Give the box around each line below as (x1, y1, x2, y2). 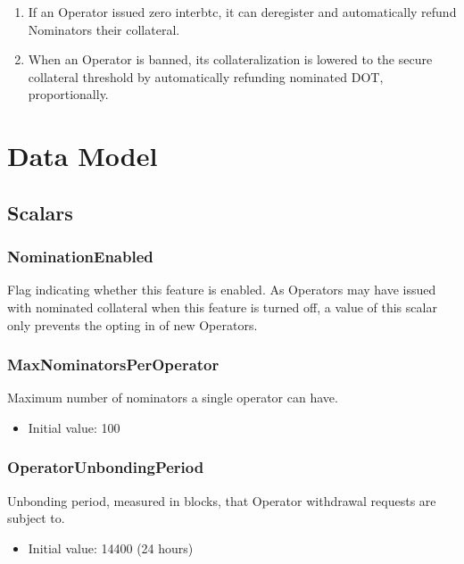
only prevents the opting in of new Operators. (7, 315, 258, 334)
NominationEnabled (7, 245, 153, 268)
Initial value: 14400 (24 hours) (28, 538, 194, 557)
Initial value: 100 (28, 418, 120, 436)
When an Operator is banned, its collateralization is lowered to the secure (28, 50, 433, 69)
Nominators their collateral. (28, 20, 180, 38)
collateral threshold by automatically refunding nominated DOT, (28, 67, 384, 86)
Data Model (7, 137, 158, 174)
